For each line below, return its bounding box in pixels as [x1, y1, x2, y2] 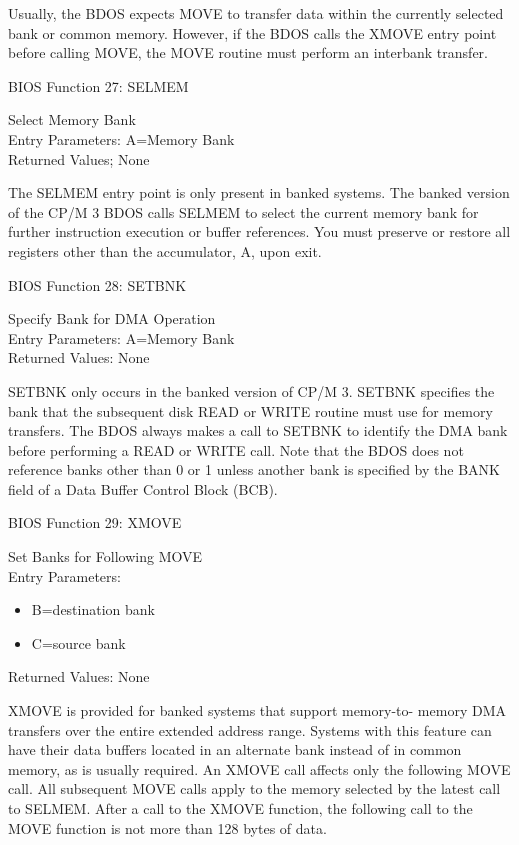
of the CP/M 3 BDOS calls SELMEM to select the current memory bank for [8, 201, 479, 222]
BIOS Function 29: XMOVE [8, 512, 182, 533]
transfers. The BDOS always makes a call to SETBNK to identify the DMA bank [8, 420, 508, 441]
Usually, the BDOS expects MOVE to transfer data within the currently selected [8, 3, 504, 23]
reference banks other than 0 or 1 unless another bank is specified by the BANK [8, 459, 500, 480]
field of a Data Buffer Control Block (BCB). [8, 478, 278, 499]
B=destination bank [31, 599, 155, 620]
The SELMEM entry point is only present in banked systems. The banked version [8, 182, 510, 203]
